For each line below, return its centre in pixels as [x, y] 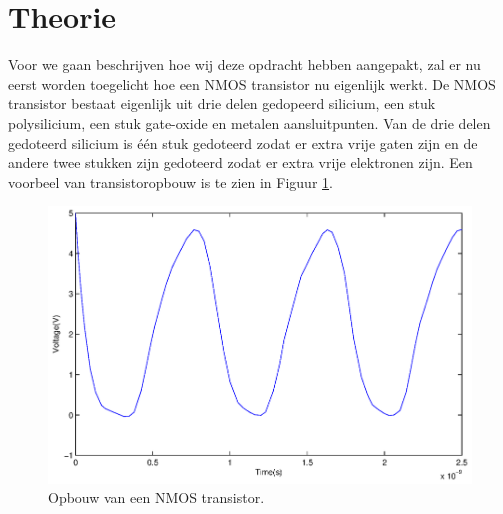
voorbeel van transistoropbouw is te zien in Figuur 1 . [170, 181]
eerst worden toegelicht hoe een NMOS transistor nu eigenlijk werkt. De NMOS [252, 83]
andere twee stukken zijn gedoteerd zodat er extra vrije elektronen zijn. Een [240, 162]
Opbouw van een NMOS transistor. [156, 497]
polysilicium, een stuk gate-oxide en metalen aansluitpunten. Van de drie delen [249, 122]
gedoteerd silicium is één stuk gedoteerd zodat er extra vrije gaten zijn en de [243, 142]
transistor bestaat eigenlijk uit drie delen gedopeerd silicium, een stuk [222, 103]
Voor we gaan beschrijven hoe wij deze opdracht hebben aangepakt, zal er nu [244, 64]
